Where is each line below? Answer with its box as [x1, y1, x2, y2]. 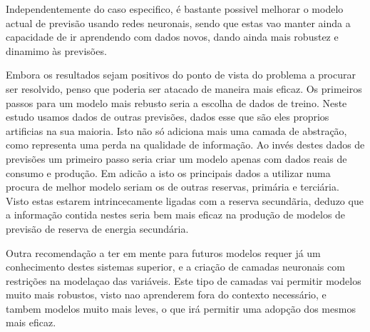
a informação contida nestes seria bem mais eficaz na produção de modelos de [6, 207, 346, 222]
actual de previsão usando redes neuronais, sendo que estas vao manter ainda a [6, 15, 351, 30]
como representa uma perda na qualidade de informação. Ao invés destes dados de [6, 137, 365, 152]
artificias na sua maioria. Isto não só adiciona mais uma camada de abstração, [6, 123, 347, 138]
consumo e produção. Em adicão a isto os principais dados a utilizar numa [6, 165, 331, 180]
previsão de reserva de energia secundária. [6, 221, 189, 236]
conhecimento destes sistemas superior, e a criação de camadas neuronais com [6, 259, 345, 274]
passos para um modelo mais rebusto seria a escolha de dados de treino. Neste [6, 95, 347, 110]
